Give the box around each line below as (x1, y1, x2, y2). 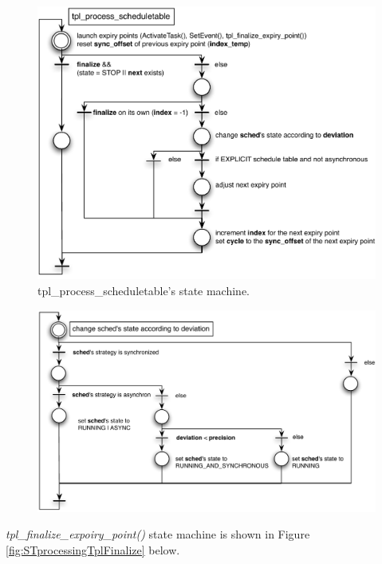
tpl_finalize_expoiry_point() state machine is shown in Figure (6, 526, 310, 542)
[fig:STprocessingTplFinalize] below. (6, 541, 180, 558)
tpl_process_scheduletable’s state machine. (37, 282, 250, 299)
